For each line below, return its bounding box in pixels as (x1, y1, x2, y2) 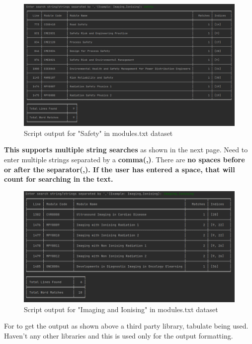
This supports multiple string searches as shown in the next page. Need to (4, 144, 248, 155)
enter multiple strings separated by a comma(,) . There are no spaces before (4, 154, 245, 164)
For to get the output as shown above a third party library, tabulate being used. (4, 321, 249, 331)
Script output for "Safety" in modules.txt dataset (24, 127, 173, 138)
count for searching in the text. (4, 174, 113, 184)
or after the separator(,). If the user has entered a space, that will (4, 164, 235, 174)
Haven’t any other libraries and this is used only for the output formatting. (4, 330, 233, 341)
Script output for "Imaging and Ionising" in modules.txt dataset (24, 304, 218, 314)
